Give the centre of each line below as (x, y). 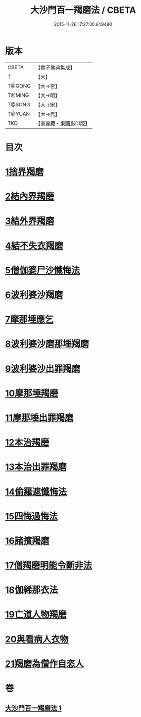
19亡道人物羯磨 (36, 615)
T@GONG (19, 86)
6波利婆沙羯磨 (34, 295)
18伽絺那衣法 (32, 590)
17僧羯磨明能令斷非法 (49, 566)
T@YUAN (19, 114)
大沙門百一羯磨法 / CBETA (83, 10)
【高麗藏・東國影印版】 (63, 123)
